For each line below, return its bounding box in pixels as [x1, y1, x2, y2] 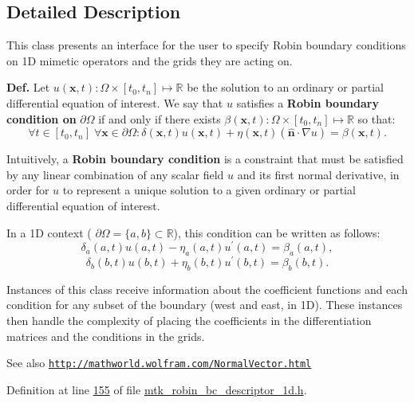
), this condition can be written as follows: [173, 224, 380, 241]
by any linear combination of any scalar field [6, 166, 224, 182]
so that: [357, 110, 396, 127]
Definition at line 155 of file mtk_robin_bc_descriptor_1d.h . [6, 381, 307, 397]
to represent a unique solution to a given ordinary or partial [62, 182, 356, 198]
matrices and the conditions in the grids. [6, 327, 205, 344]
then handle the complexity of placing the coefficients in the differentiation [6, 312, 372, 329]
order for [6, 182, 49, 198]
